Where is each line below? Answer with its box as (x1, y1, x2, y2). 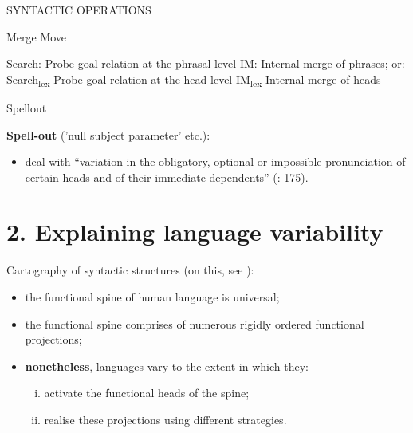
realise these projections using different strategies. (44, 411, 287, 427)
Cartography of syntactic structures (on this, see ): (6, 262, 254, 278)
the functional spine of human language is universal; (25, 289, 280, 305)
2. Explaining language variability (6, 215, 383, 248)
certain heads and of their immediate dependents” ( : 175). (25, 168, 309, 185)
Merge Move (6, 28, 67, 45)
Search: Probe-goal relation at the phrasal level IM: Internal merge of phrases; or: (6, 55, 405, 72)
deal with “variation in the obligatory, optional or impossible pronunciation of (25, 153, 406, 170)
